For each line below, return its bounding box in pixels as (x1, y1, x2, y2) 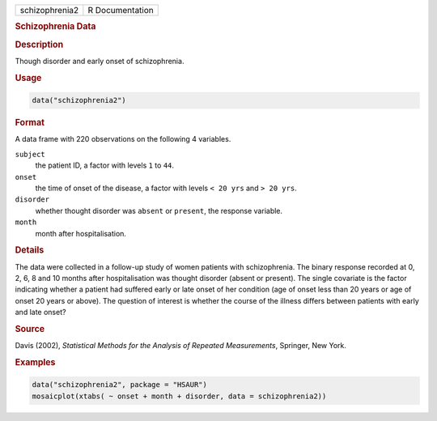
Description (15, 39, 64, 50)
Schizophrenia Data (15, 21, 96, 32)
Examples (15, 356, 56, 368)
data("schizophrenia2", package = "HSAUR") (32, 381, 208, 389)
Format (15, 117, 45, 129)
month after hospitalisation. (35, 228, 127, 238)
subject (15, 150, 46, 159)
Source (15, 323, 45, 334)
